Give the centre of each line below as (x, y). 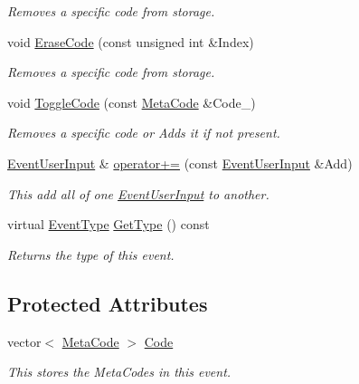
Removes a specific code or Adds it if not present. (144, 133)
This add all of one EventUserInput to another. (138, 193)
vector (24, 341)
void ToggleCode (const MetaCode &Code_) (132, 102)
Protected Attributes (108, 303)
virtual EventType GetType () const (109, 224)
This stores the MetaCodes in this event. (119, 372)
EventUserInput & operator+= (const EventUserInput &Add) (180, 163)
